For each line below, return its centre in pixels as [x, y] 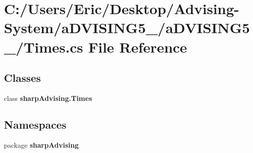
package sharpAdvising [42, 144]
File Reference [137, 47]
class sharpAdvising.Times [48, 98]
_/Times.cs [44, 47]
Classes [22, 78]
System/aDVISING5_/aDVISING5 [127, 28]
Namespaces [35, 124]
